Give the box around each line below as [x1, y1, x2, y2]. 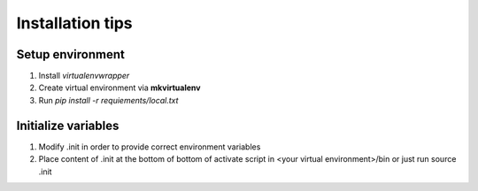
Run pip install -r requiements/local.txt [38, 95, 179, 105]
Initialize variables [16, 118, 119, 133]
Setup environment [16, 47, 126, 62]
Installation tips [16, 13, 133, 33]
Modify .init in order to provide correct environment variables [38, 141, 261, 152]
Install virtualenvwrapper [38, 71, 130, 81]
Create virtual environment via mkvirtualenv [38, 82, 201, 93]
